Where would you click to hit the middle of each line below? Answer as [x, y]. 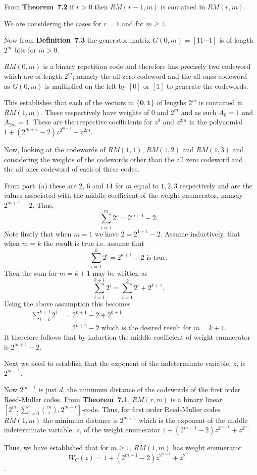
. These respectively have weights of [95, 112]
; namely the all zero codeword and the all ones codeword [160, 76]
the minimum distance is [80, 420]
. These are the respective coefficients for [91, 122]
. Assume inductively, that [200, 233]
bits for [26, 49]
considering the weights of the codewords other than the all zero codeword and [124, 159]
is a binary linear [196, 399]
